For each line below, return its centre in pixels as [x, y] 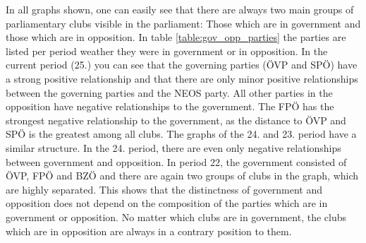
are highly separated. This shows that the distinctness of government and [164, 189]
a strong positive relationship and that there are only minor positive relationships [182, 78]
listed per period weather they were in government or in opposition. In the [167, 51]
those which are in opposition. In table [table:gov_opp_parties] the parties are [176, 37]
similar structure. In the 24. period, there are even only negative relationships [173, 147]
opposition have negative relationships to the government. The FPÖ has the [170, 106]
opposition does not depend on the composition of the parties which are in [167, 203]
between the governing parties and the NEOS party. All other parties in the [169, 92]
